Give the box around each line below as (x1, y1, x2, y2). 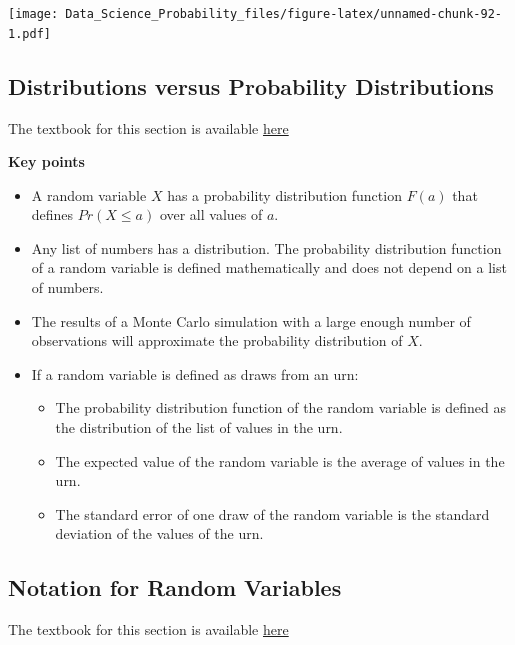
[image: (8, 7, 59, 21)
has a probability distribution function (167, 184, 402, 205)
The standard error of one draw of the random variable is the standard (55, 503, 490, 524)
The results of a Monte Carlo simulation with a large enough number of (31, 310, 471, 331)
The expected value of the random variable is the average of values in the (55, 450, 505, 471)
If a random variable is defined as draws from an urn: (31, 363, 359, 384)
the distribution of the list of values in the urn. (55, 417, 343, 438)
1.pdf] (8, 26, 51, 41)
